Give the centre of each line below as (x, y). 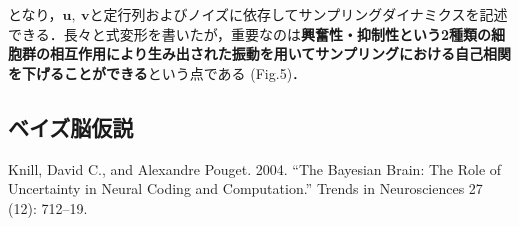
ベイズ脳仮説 (71, 126)
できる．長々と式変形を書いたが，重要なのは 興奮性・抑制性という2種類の (249, 33)
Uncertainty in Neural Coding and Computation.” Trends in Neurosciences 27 (245, 188)
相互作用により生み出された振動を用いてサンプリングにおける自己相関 (280, 53)
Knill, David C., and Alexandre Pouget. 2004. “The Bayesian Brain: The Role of (255, 168)
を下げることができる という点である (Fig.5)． (157, 72)
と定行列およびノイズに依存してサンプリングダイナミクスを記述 (298, 14)
